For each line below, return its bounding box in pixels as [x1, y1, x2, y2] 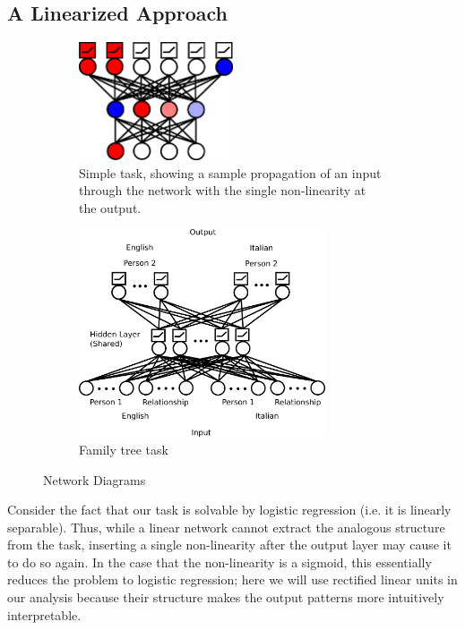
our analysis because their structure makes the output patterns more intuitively [7, 588, 444, 607]
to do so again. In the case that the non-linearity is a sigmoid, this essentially [7, 552, 432, 571]
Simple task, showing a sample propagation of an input [79, 163, 382, 182]
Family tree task [79, 439, 168, 458]
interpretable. [7, 605, 82, 624]
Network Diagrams [43, 470, 146, 489]
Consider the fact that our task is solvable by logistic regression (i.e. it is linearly [7, 500, 452, 519]
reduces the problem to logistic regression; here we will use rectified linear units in [7, 570, 458, 589]
